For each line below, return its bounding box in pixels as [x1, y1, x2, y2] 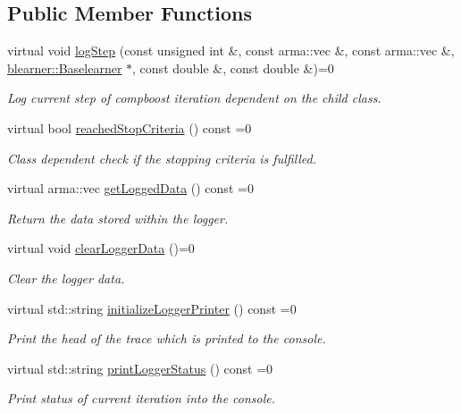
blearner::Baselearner [7, 58, 122, 77]
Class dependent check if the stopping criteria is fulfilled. [7, 148, 317, 167]
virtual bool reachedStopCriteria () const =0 [7, 118, 252, 137]
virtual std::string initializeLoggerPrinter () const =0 [7, 299, 297, 317]
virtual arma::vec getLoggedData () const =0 [7, 179, 254, 198]
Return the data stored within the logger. [7, 208, 229, 227]
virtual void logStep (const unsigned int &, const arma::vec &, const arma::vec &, [7, 41, 455, 60]
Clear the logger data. [7, 268, 125, 287]
